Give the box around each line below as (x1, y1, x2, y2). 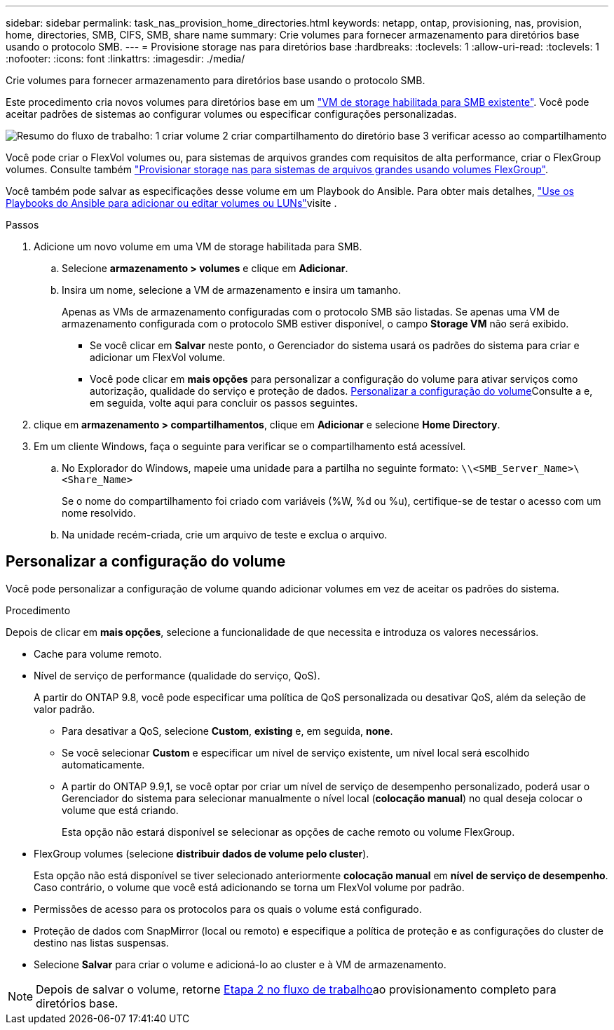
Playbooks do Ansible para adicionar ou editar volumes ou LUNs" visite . (6, 197, 337, 209)
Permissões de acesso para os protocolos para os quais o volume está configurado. (34, 902, 422, 915)
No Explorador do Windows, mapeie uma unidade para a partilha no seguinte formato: (62, 462, 459, 474)
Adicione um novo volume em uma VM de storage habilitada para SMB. (34, 240, 362, 252)
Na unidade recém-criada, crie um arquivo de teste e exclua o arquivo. (62, 529, 388, 541)
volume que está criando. (62, 804, 179, 816)
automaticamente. (62, 758, 145, 771)
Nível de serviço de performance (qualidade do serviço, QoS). (34, 669, 320, 682)
